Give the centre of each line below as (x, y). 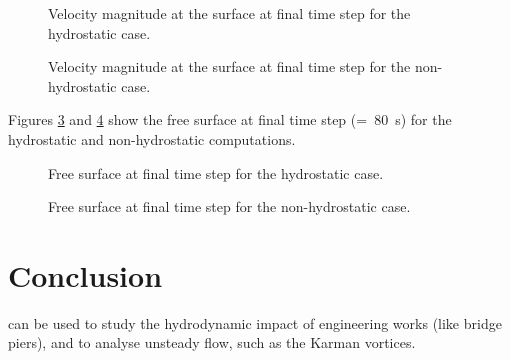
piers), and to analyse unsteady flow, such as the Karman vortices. (212, 342)
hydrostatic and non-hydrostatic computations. (152, 138)
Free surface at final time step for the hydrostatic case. (216, 172)
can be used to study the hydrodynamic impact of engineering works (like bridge (255, 322)
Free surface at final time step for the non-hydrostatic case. (229, 206)
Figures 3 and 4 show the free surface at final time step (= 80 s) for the (230, 119)
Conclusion (85, 274)
